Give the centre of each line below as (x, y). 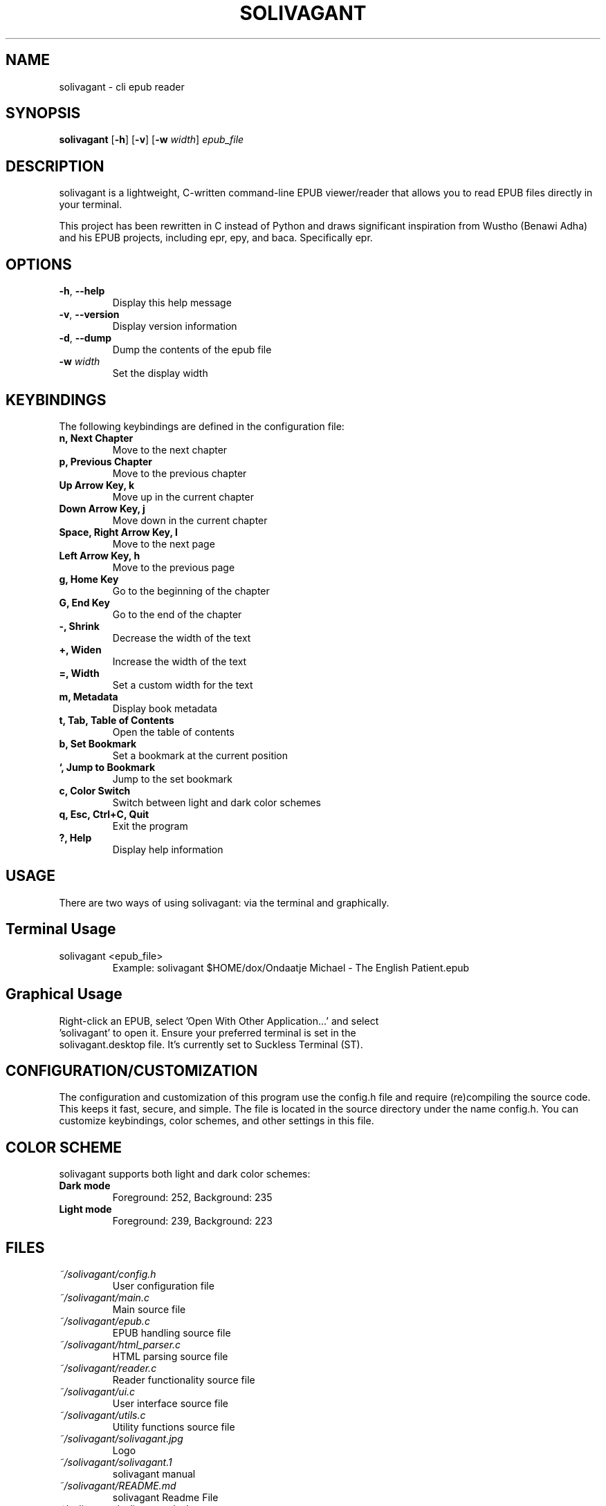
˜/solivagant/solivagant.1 (116, 1462)
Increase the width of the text (180, 661)
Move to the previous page (174, 567)
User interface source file (170, 1404)
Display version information (175, 326)
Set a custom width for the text (183, 685)
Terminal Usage (61, 929)
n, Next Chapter (96, 438)
